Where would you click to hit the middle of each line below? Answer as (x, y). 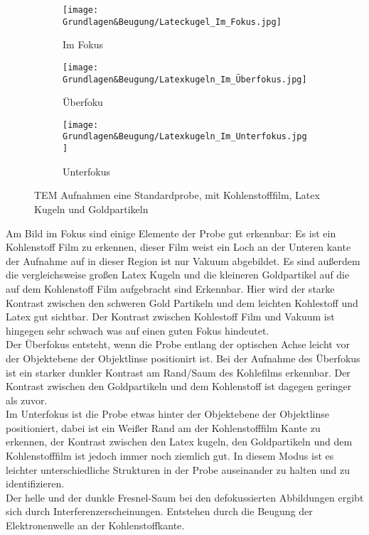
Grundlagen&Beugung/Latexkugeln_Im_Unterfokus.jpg (185, 137)
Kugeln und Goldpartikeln (91, 209)
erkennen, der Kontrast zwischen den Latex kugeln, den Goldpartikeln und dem (179, 442)
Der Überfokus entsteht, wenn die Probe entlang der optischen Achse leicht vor (178, 344)
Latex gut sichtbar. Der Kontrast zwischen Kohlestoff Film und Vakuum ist (170, 317)
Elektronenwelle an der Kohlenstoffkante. (95, 525)
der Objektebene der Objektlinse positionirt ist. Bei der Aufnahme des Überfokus (183, 358)
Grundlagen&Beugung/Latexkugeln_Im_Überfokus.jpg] (185, 79)
